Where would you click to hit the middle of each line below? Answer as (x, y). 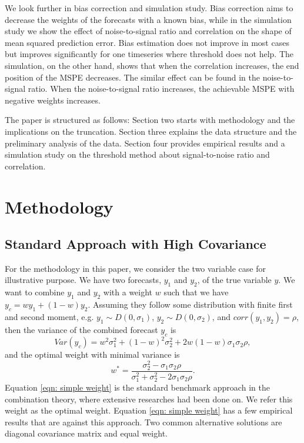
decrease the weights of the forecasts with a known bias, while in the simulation (148, 19)
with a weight (128, 292)
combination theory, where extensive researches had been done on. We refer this (149, 399)
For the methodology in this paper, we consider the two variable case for (135, 268)
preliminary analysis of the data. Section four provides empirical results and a (145, 143)
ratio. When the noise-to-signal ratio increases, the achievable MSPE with (161, 89)
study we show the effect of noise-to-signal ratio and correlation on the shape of (148, 31)
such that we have (196, 292)
